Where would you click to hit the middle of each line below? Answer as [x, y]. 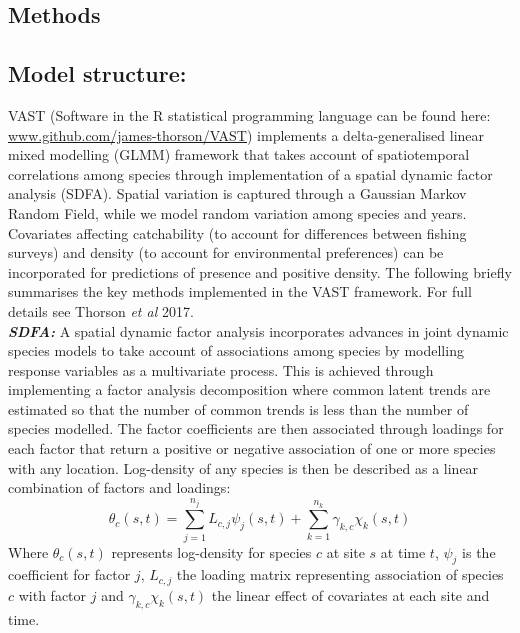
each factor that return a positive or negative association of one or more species [252, 448]
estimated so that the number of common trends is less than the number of [238, 408]
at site [345, 551]
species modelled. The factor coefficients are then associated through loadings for [256, 428]
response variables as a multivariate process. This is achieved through [221, 369]
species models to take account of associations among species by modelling [236, 350]
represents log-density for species [211, 551]
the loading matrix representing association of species [340, 574]
